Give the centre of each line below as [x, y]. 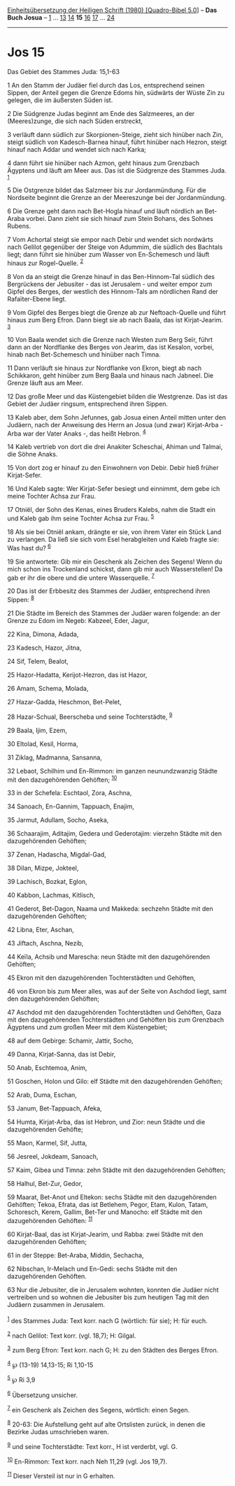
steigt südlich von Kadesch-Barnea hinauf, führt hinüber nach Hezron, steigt [117, 142]
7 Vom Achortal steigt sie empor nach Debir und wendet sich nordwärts [110, 239]
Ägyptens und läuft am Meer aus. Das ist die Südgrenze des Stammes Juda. [117, 170]
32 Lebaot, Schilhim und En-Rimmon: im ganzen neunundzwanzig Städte [113, 771]
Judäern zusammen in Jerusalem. [56, 1304]
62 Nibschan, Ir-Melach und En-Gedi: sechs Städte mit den [92, 1269]
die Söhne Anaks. [33, 455]
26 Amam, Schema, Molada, [48, 688]
